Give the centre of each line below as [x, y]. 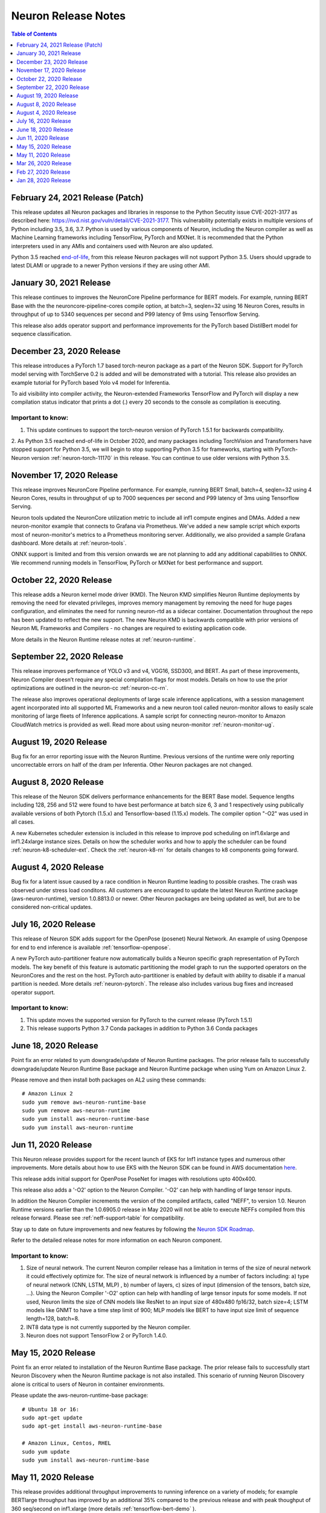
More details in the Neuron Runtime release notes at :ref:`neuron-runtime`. [104, 639]
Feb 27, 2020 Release [43, 172]
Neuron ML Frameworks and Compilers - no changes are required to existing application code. [129, 628]
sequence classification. [41, 333]
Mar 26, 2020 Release [44, 163]
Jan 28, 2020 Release [44, 180]
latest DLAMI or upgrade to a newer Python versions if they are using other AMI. [111, 266]
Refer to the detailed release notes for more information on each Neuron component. [117, 1240]
